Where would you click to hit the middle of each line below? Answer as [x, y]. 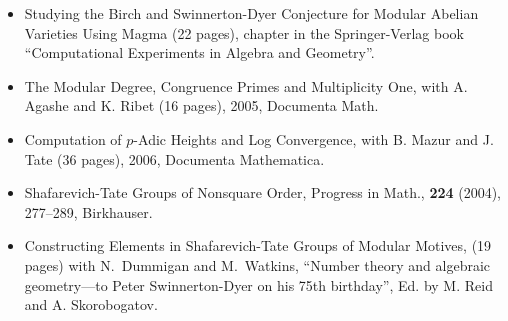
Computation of [73, 138]
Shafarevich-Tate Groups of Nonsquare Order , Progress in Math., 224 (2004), [262, 192]
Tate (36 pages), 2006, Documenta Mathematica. [174, 158]
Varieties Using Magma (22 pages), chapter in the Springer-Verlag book [244, 32]
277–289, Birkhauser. [88, 211]
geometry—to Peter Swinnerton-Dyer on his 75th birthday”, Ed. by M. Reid [258, 284]
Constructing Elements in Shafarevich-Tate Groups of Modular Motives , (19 [258, 245]
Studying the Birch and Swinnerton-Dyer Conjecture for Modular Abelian [251, 13]
